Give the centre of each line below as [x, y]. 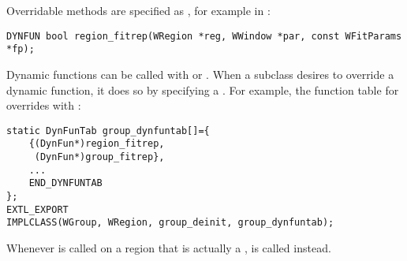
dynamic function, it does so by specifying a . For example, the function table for [203, 89]
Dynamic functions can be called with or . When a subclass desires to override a [200, 74]
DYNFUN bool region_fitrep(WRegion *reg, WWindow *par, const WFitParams [204, 36]
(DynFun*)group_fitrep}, [99, 157]
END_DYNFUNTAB [65, 183]
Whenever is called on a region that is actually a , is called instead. [169, 247]
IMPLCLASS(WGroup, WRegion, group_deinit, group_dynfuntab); [170, 223]
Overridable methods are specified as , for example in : [138, 10]
